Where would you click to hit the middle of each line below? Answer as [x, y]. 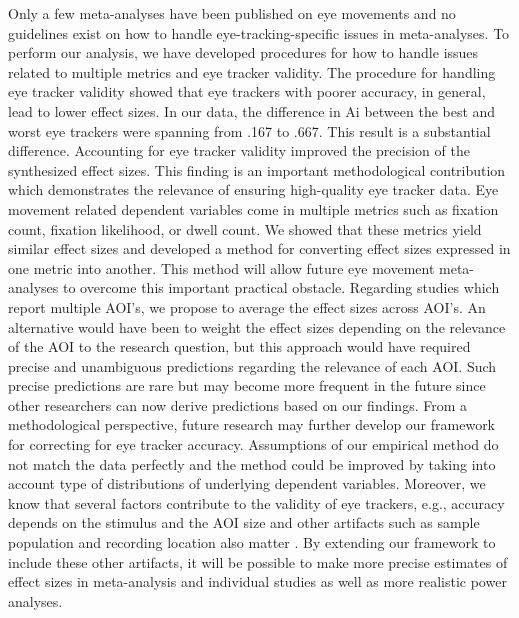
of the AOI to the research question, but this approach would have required [239, 346]
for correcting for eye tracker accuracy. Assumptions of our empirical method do [253, 444]
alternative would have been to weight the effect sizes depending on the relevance [257, 326]
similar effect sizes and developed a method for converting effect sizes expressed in [259, 248]
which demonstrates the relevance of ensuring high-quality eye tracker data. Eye [253, 189]
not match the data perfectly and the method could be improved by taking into [252, 463]
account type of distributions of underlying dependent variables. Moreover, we [247, 483]
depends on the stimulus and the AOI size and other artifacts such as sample [244, 522]
